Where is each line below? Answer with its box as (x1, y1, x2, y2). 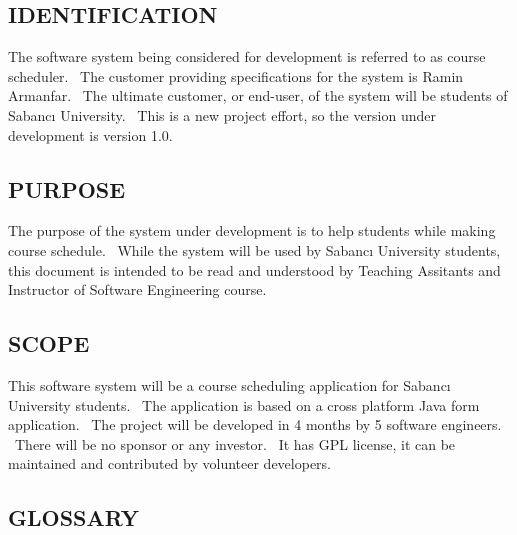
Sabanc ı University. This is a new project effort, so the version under (8, 104, 436, 125)
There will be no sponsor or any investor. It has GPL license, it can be (14, 433, 456, 454)
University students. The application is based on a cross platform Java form (8, 394, 480, 415)
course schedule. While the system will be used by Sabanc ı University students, (8, 239, 501, 260)
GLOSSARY (8, 502, 140, 533)
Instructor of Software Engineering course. (8, 279, 267, 300)
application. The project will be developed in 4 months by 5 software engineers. (8, 414, 502, 435)
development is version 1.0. (8, 124, 173, 145)
